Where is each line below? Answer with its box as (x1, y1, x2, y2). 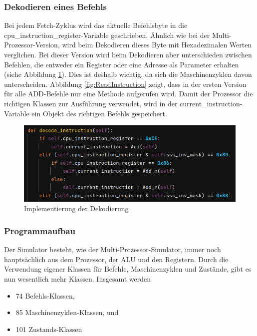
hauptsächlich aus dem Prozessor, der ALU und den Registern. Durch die (4, 254, 229, 264)
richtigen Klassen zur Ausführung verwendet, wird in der (4, 98, 178, 108)
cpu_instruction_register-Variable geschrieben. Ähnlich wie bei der (4, 29, 210, 40)
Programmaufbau (4, 224, 76, 237)
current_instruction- (180, 98, 243, 108)
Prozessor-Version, (4, 39, 60, 50)
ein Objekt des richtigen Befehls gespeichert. (31, 108, 167, 118)
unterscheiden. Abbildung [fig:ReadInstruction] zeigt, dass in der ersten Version (4, 78, 247, 89)
